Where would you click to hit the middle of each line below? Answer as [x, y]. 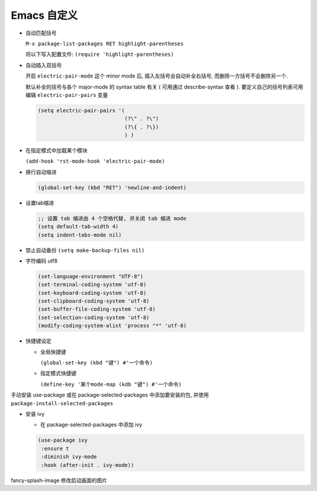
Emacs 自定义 [44, 15]
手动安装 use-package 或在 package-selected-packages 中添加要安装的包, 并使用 [110, 395]
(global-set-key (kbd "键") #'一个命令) [97, 363]
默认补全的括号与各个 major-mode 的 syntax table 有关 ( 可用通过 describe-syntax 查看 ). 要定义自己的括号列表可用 [164, 87]
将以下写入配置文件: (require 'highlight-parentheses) [100, 54]
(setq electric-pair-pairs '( [81, 110]
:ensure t [55, 448]
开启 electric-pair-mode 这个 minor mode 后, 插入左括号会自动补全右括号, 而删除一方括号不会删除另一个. [157, 76]
